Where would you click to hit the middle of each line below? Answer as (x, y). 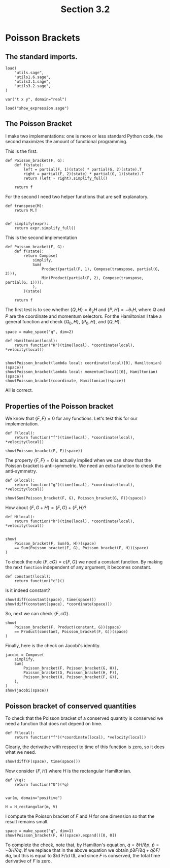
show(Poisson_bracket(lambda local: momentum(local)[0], (67, 372)
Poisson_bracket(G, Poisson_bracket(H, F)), (71, 673)
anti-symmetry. (21, 471)
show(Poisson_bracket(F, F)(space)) (44, 451)
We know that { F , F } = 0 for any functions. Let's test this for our (72, 419)
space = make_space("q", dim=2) (39, 332)
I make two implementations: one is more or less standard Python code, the (84, 136)
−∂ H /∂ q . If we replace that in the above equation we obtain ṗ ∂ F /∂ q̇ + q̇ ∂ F (82, 850)
